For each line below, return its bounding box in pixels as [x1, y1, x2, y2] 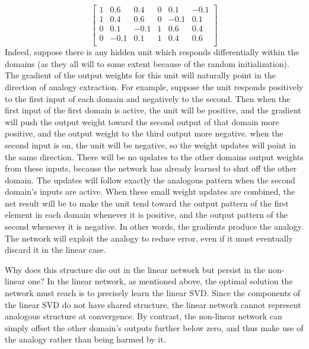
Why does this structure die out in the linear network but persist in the [5, 263, 266, 275]
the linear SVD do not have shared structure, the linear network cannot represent [5, 298, 301, 310]
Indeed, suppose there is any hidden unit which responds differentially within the [5, 46, 300, 58]
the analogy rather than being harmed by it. [5, 333, 166, 345]
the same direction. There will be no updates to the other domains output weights [5, 150, 304, 163]
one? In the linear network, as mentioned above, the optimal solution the [27, 275, 293, 287]
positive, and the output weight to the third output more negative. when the [5, 127, 283, 139]
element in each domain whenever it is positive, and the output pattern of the [5, 208, 288, 221]
